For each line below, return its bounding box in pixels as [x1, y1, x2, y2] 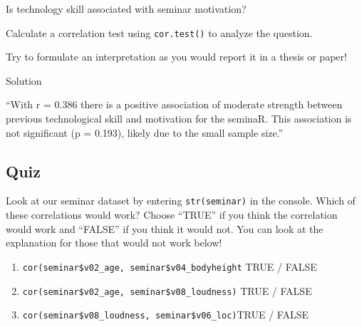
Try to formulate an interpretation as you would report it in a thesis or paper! [6, 49, 347, 64]
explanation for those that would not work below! [6, 235, 222, 250]
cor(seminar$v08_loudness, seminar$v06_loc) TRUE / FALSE [22, 307, 309, 322]
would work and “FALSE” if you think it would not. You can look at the [6, 221, 324, 236]
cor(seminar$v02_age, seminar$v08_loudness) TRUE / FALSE [22, 283, 312, 298]
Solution [6, 73, 42, 88]
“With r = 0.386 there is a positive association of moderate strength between [6, 97, 343, 112]
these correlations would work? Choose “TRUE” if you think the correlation [6, 207, 338, 222]
